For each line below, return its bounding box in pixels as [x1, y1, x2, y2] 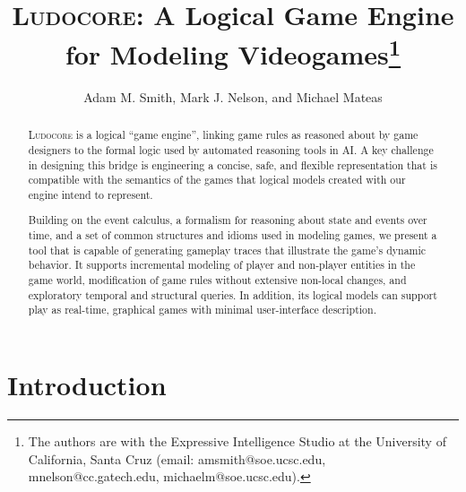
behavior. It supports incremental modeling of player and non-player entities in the [28, 257, 416, 272]
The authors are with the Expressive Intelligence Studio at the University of [28, 431, 446, 450]
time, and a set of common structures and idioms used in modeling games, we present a [28, 228, 437, 243]
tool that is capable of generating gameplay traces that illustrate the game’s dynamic [28, 242, 427, 257]
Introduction [7, 366, 167, 402]
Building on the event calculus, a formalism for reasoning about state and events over [28, 212, 427, 228]
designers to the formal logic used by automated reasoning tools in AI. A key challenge [28, 142, 434, 157]
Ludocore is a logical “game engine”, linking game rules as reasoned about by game [28, 127, 419, 142]
